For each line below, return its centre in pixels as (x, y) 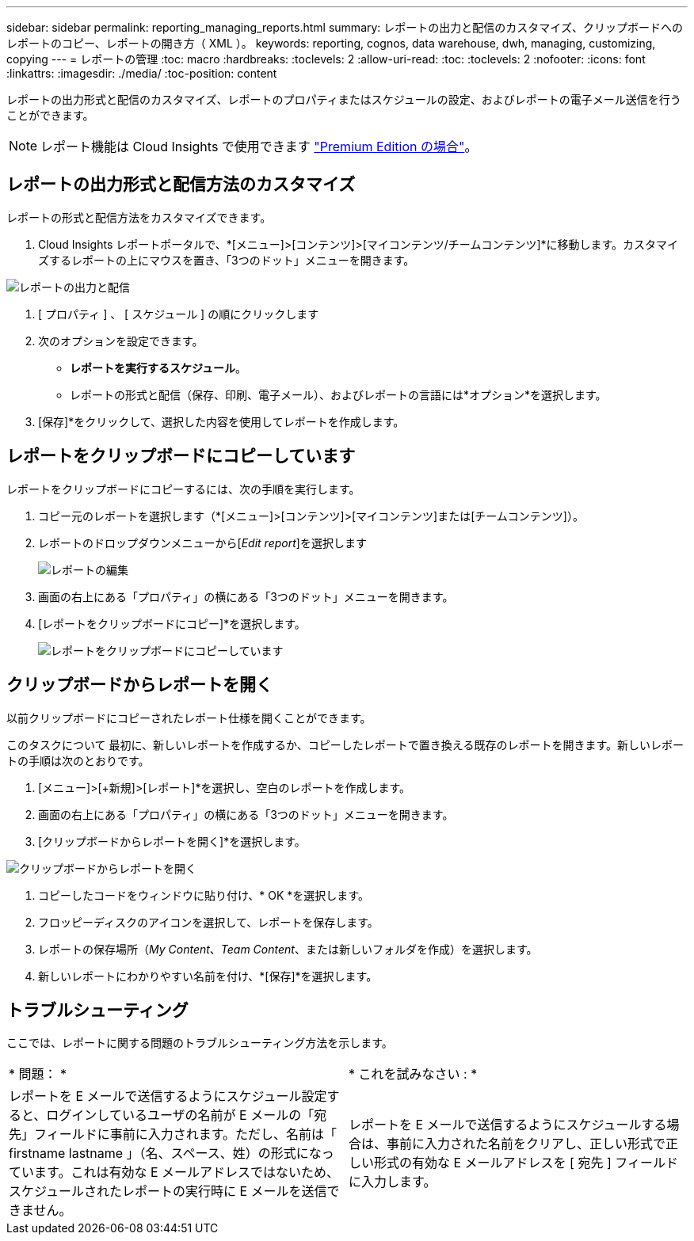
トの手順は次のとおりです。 (78, 760)
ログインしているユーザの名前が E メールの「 (180, 1115)
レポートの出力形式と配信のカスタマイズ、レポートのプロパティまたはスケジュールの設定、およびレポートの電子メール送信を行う (344, 99)
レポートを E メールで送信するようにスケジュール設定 (168, 1096)
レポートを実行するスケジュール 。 (158, 367)
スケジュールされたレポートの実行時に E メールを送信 (168, 1192)
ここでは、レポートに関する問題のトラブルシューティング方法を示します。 (200, 1043)
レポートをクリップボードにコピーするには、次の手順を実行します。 (183, 489)
